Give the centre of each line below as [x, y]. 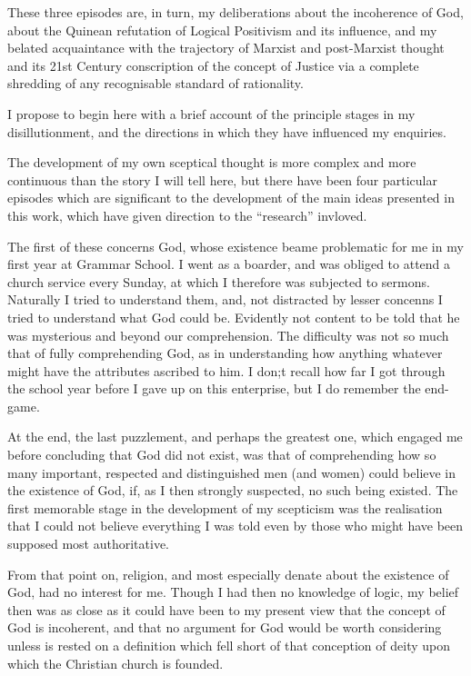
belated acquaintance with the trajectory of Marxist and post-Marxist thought [226, 48]
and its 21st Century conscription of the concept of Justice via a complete [213, 65]
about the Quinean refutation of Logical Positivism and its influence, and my [222, 30]
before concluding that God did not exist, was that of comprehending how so [222, 455]
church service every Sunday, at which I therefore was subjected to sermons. [219, 281]
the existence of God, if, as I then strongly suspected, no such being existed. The [233, 490]
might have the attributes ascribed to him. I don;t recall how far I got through [226, 370]
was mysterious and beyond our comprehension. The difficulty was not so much [228, 335]
